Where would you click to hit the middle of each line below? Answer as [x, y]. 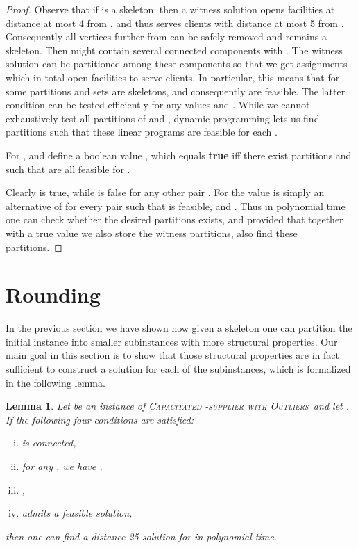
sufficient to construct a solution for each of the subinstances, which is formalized [178, 369]
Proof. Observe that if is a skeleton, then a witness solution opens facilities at [170, 9]
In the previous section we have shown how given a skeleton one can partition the [179, 328]
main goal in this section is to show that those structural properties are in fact [172, 355]
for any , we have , [62, 466]
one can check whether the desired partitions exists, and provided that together [174, 219]
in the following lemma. [56, 382]
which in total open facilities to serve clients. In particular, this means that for [173, 77]
